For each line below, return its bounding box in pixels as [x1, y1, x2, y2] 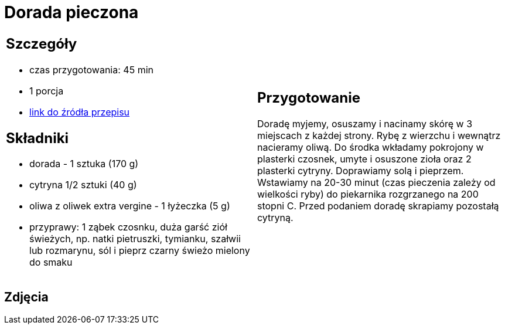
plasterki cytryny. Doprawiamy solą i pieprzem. [257, 165, 464, 177]
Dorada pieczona [4, 2, 139, 22]
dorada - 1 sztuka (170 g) [29, 158, 139, 170]
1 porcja [29, 84, 64, 97]
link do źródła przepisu [29, 106, 130, 118]
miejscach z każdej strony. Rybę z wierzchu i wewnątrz [257, 130, 501, 142]
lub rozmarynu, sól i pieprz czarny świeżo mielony [29, 245, 250, 257]
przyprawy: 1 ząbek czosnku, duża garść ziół [29, 221, 227, 233]
